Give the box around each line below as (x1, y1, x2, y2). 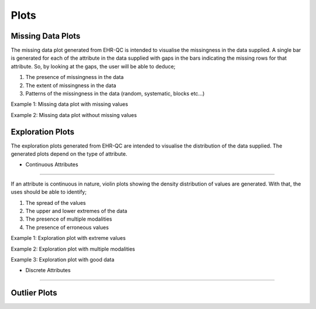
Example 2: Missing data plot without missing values (11, 111, 137, 118)
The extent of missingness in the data (25, 82, 116, 89)
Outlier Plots (11, 288, 57, 298)
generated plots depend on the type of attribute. (11, 150, 128, 157)
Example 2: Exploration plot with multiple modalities (11, 245, 135, 252)
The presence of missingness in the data (25, 74, 124, 81)
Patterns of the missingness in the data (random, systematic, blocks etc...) (25, 90, 205, 97)
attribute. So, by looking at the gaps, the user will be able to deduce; (11, 63, 176, 70)
